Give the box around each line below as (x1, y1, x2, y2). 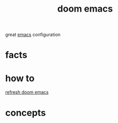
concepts (5, 107, 46, 118)
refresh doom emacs (5, 89, 49, 95)
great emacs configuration (5, 31, 61, 38)
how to (5, 72, 34, 84)
